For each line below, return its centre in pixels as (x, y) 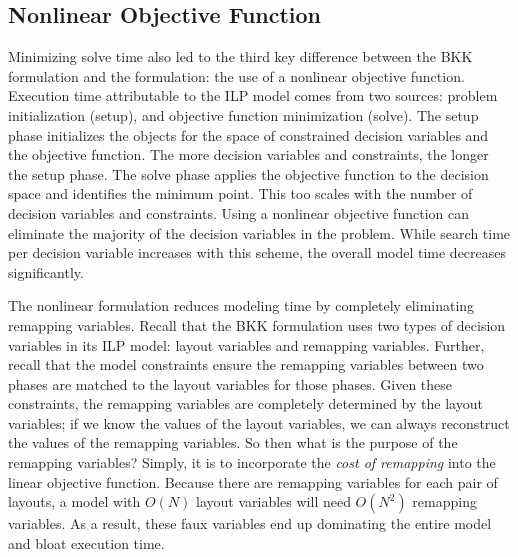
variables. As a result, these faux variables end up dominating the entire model (250, 523)
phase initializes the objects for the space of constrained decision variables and (248, 134)
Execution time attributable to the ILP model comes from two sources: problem (253, 95)
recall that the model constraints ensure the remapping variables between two (246, 364)
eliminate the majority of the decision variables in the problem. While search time (259, 232)
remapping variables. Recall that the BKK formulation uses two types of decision (257, 324)
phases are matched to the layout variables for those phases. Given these (230, 383)
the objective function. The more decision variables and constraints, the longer (248, 154)
